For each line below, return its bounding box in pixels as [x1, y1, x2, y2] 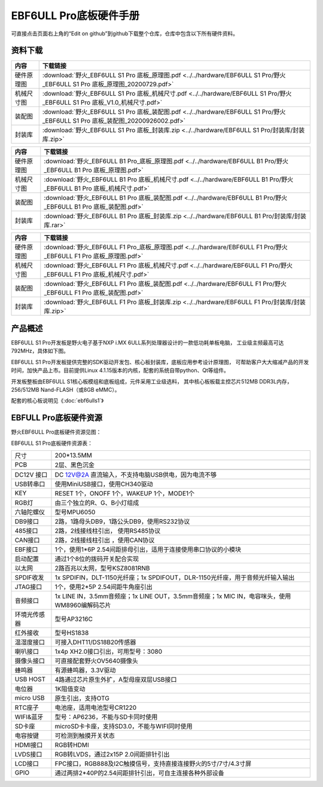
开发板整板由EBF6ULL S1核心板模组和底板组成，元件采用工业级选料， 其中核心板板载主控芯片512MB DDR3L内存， [11, 377, 292, 385]
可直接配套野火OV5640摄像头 [54, 657, 139, 665]
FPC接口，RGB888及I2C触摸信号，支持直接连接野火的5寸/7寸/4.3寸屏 [54, 759, 252, 768]
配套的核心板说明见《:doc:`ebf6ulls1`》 [11, 397, 104, 404]
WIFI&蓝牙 [14, 713, 44, 721]
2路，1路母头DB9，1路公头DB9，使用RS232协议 [54, 517, 190, 526]
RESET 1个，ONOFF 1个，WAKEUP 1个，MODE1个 [54, 489, 195, 498]
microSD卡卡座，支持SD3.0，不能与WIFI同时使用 [54, 722, 193, 730]
